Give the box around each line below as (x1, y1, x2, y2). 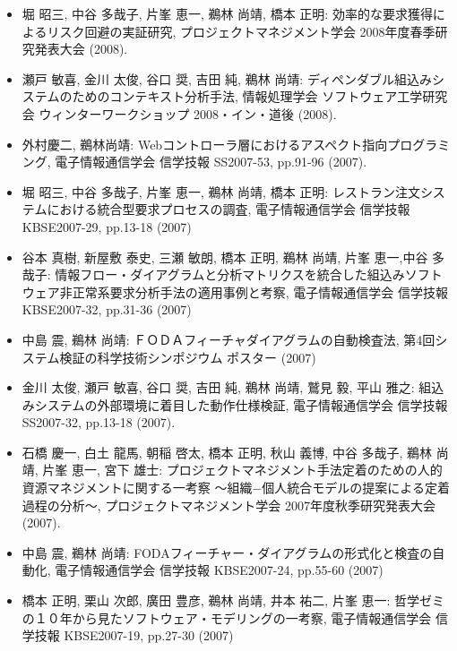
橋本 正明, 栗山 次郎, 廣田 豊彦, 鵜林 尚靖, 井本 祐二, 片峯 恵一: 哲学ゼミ (22, 591, 445, 610)
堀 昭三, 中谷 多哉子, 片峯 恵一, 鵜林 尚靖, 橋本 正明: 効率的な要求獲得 (22, 4, 433, 22)
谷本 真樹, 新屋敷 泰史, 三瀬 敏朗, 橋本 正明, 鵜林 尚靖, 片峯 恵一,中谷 (22, 247, 428, 266)
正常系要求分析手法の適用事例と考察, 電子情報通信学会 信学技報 (72, 282, 449, 301)
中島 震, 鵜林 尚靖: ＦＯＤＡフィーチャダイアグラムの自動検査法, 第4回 (22, 330, 435, 348)
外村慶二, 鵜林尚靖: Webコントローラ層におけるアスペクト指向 (22, 134, 388, 153)
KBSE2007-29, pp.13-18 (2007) (22, 217, 192, 236)
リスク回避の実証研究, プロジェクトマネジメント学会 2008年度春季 (47, 21, 435, 40)
